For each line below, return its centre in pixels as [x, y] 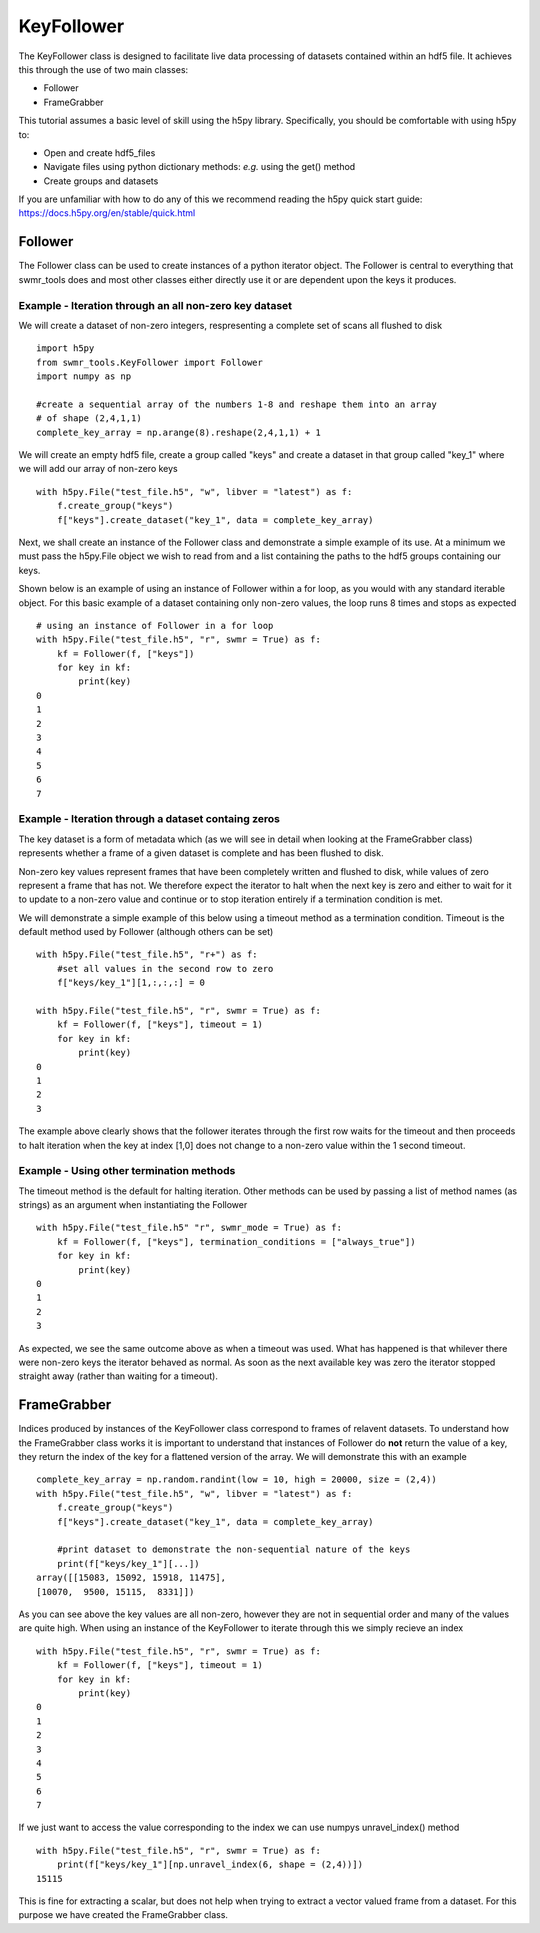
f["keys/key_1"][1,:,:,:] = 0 [130, 983]
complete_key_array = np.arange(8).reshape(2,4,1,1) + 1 [179, 432]
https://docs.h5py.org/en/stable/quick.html [107, 213]
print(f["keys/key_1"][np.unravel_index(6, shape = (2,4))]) [210, 1864]
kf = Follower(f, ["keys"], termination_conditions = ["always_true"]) [236, 1241]
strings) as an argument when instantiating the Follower [133, 1205]
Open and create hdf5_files [99, 152]
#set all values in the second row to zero [165, 968]
